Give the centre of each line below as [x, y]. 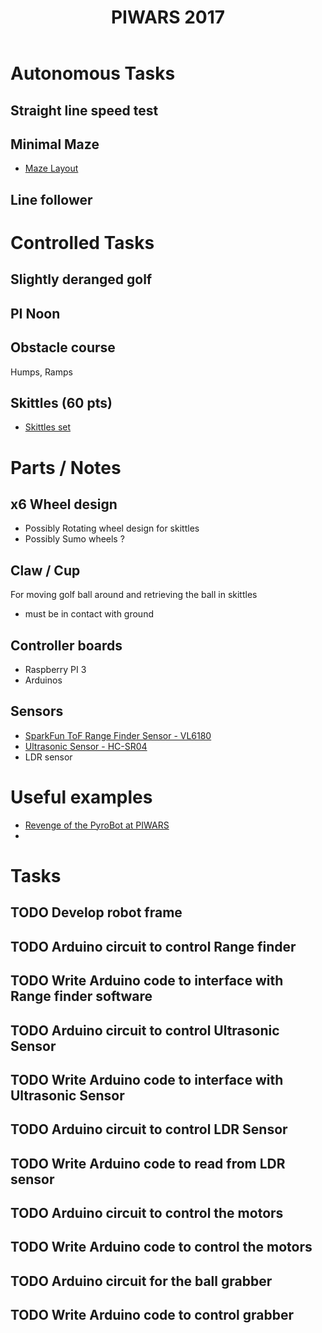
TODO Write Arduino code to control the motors [161, 1247]
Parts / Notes [66, 467]
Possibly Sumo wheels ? [74, 539]
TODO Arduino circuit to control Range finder [153, 946]
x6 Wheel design [64, 504]
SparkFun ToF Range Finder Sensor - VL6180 [118, 735]
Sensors [37, 711]
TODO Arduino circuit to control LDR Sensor [149, 1129]
